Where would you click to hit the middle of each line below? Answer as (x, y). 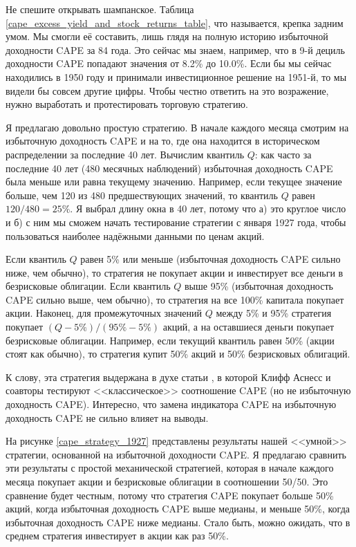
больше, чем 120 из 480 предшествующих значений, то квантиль (142, 195)
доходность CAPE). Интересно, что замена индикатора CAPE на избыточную (171, 404)
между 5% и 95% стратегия (274, 313)
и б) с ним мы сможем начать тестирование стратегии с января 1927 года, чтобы (176, 222)
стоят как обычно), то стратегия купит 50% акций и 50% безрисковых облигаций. (178, 354)
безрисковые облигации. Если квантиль (88, 286)
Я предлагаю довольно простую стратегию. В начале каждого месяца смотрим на (177, 127)
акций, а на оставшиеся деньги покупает (249, 327)
